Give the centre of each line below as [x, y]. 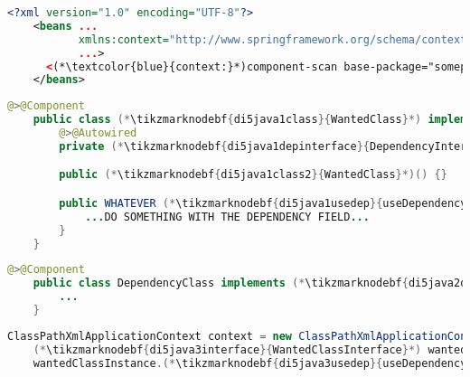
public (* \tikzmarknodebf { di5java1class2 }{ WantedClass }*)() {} [253, 175]
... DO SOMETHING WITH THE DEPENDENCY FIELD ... [227, 217]
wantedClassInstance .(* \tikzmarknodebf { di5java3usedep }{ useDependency [250, 363]
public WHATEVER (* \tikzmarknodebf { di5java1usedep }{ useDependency [263, 203]
